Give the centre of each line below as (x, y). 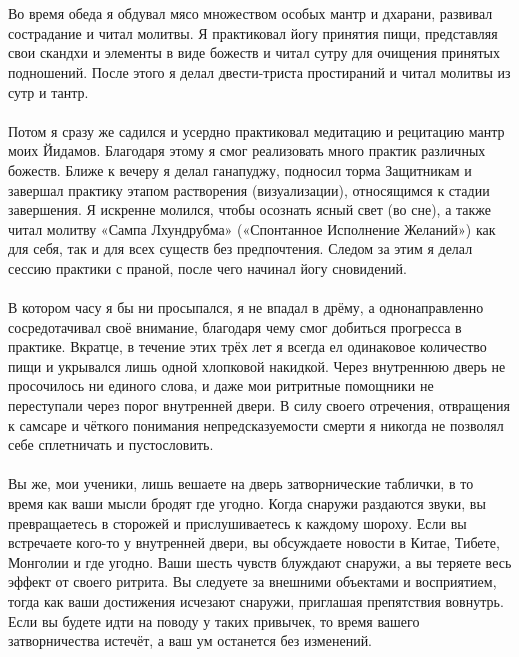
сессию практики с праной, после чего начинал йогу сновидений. (207, 267)
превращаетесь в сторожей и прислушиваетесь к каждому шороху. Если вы (237, 522)
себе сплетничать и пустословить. (111, 444)
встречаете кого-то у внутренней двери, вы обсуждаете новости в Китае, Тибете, (254, 542)
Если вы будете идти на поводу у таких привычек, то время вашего (214, 620)
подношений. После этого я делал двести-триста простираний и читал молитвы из (259, 71)
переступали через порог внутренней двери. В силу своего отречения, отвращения (259, 405)
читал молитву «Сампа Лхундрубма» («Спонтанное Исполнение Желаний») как (252, 228)
